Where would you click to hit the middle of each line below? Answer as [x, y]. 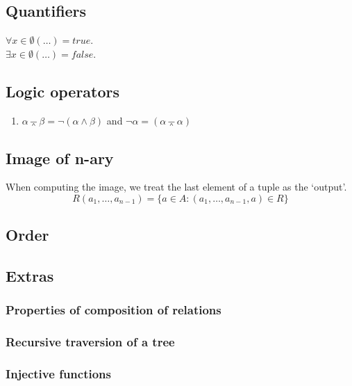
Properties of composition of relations [114, 310]
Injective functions [58, 374]
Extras [30, 276]
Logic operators [63, 91]
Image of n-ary [60, 158]
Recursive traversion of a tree [90, 342]
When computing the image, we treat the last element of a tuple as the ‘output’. [176, 187]
